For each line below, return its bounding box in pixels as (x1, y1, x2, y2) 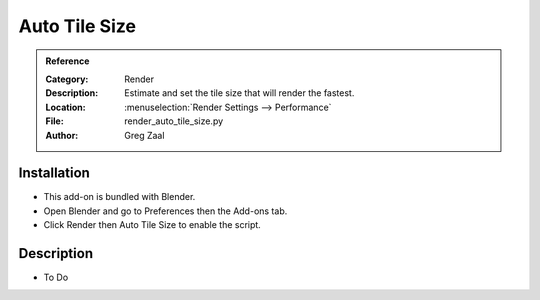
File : (45, 115, 64, 127)
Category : (45, 73, 89, 85)
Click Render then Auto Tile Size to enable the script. (43, 219, 262, 231)
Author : (45, 129, 79, 141)
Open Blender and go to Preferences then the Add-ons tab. (43, 205, 288, 217)
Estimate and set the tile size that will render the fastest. (124, 87, 355, 99)
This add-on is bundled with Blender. (43, 191, 196, 203)
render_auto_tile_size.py (124, 115, 224, 127)
